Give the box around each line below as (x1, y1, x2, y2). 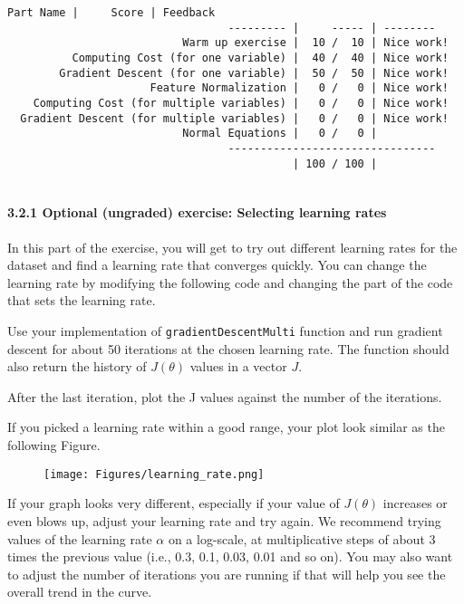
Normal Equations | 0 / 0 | (182, 127, 378, 140)
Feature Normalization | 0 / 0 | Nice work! (150, 81, 449, 95)
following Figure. (7, 436, 101, 455)
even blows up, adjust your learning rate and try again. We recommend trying (7, 511, 441, 530)
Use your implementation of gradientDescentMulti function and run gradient (7, 321, 443, 340)
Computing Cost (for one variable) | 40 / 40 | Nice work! (72, 51, 449, 64)
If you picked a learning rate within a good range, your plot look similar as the (7, 417, 445, 436)
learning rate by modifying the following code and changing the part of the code (7, 273, 453, 292)
